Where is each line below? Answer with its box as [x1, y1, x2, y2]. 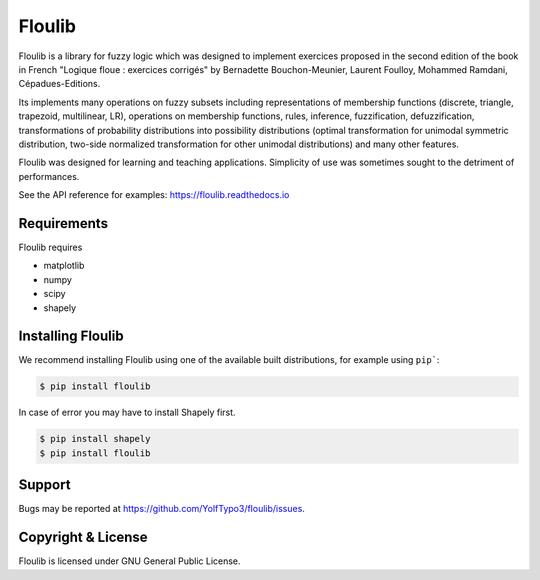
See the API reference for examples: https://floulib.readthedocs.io [18, 189, 290, 201]
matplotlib [43, 260, 85, 272]
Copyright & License [18, 529, 149, 546]
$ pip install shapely [39, 433, 151, 445]
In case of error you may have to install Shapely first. [18, 406, 236, 419]
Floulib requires [18, 241, 83, 253]
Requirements [18, 215, 109, 232]
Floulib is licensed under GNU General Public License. [18, 555, 241, 567]
